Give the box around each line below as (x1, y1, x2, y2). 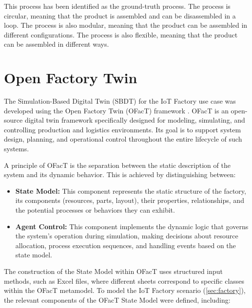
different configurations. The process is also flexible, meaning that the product (4, 29, 238, 39)
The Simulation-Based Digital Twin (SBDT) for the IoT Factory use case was (4, 96, 236, 106)
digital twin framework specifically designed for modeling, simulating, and (24, 115, 245, 125)
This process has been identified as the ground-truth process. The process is (4, 1, 231, 11)
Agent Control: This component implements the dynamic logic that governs (15, 221, 249, 231)
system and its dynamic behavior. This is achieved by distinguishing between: (4, 169, 236, 180)
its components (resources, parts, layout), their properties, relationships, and (15, 195, 244, 205)
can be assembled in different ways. (4, 39, 109, 49)
